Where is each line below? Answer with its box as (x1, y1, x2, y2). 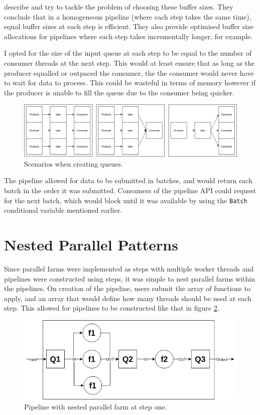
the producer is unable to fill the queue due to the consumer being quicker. (4, 87, 234, 97)
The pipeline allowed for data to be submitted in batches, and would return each (4, 175, 252, 186)
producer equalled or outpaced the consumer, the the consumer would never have (4, 67, 254, 78)
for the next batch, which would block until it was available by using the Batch (4, 195, 247, 205)
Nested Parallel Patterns (4, 234, 178, 255)
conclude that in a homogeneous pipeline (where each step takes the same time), (4, 11, 251, 22)
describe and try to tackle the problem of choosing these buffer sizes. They (4, 2, 233, 12)
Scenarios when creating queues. (24, 158, 123, 169)
